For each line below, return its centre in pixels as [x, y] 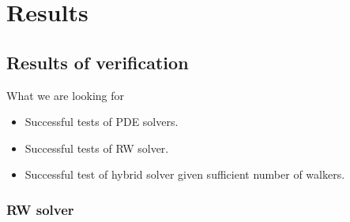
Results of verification [98, 62]
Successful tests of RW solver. [97, 148]
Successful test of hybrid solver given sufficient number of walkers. [185, 174]
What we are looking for [66, 95]
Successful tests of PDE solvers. [102, 122]
